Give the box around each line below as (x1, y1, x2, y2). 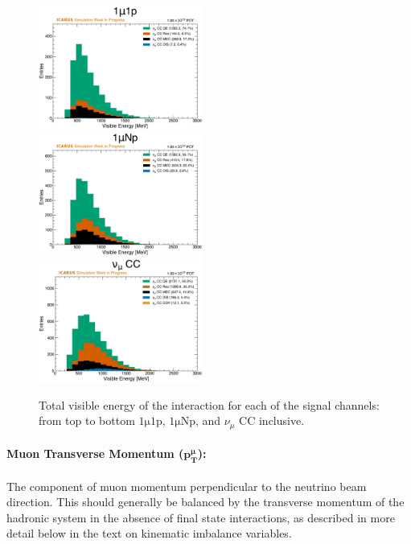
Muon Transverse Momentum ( (6, 445, 184, 462)
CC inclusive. (239, 412, 305, 429)
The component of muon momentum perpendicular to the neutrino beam (6, 477, 367, 494)
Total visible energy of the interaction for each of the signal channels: (39, 396, 380, 413)
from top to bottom (39, 412, 135, 429)
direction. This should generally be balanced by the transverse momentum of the (6, 493, 405, 510)
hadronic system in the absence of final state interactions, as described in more (6, 509, 395, 525)
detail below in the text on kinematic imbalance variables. (6, 525, 292, 542)
